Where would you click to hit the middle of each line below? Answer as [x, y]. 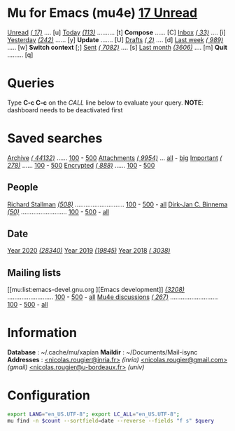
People [23, 187]
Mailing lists [34, 273]
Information [42, 333]
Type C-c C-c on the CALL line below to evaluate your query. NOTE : [106, 102]
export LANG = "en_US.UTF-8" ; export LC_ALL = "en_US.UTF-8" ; [93, 415]
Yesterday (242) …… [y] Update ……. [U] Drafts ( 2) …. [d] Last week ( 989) [115, 39]
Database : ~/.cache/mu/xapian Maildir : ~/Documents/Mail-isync [102, 352]
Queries [31, 83]
